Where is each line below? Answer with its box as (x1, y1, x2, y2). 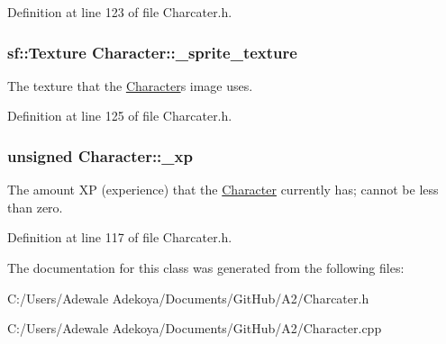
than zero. (7, 197, 63, 216)
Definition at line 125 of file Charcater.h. (7, 106, 232, 125)
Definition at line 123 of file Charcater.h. (7, 3, 232, 21)
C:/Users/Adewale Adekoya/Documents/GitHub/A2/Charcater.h (7, 288, 369, 307)
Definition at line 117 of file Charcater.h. (7, 228, 232, 247)
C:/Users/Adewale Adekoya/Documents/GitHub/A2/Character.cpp (7, 319, 382, 338)
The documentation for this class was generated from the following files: (7, 258, 405, 276)
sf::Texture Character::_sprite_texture (7, 41, 297, 63)
